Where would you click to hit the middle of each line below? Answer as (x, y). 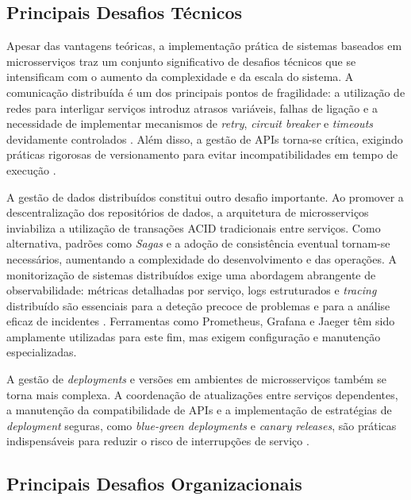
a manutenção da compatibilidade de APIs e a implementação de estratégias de (199, 410)
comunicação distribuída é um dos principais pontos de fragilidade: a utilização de (206, 92)
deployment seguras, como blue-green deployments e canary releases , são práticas (202, 425)
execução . (31, 169)
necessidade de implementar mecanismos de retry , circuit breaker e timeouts (190, 123)
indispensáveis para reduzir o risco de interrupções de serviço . (158, 441)
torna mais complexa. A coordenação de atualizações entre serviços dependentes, (202, 394)
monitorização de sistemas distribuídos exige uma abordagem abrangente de (191, 274)
